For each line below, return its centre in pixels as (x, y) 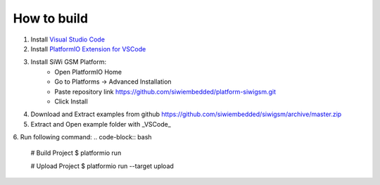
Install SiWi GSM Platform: (69, 62)
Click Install (71, 101)
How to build (50, 18)
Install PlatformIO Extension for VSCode (88, 49)
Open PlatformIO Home (88, 72)
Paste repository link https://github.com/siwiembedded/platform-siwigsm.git (165, 91)
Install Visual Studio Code (68, 39)
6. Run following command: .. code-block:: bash (82, 137)
